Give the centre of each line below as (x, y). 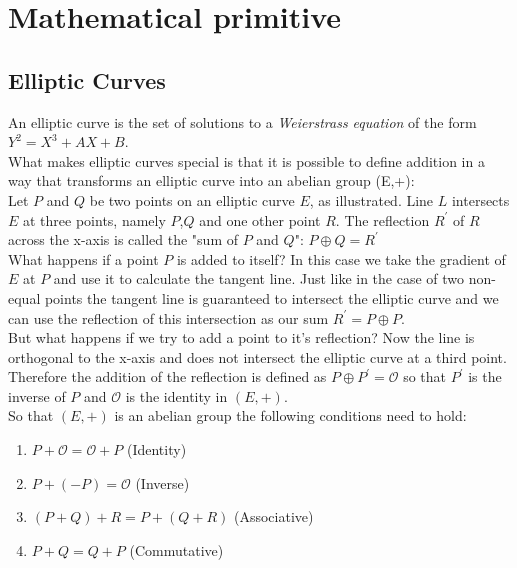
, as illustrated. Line (371, 199)
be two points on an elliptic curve (192, 199)
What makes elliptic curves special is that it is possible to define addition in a (246, 160)
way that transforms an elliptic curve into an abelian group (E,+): (211, 180)
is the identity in (176, 395)
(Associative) (273, 516)
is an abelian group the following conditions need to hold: (290, 415)
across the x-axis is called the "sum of (123, 239)
